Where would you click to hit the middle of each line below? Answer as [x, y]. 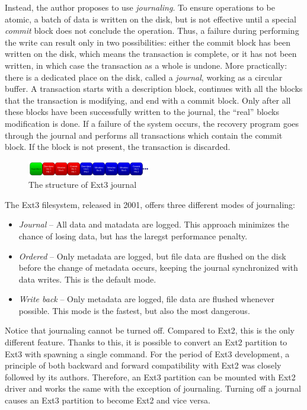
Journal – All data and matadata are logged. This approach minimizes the [154, 224]
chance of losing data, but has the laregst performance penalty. [133, 236]
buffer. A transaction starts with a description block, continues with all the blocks [154, 89]
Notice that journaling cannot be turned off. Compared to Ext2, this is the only [150, 330]
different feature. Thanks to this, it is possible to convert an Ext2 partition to [146, 342]
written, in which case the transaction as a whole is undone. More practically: [146, 65]
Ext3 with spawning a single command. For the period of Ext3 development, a [147, 353]
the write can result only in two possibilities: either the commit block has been [148, 42]
